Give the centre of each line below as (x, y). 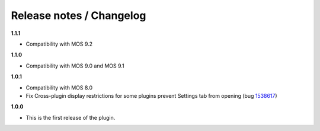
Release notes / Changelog (79, 15)
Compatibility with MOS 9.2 (59, 44)
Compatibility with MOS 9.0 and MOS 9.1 (75, 66)
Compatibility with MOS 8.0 (59, 87)
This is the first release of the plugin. (71, 117)
